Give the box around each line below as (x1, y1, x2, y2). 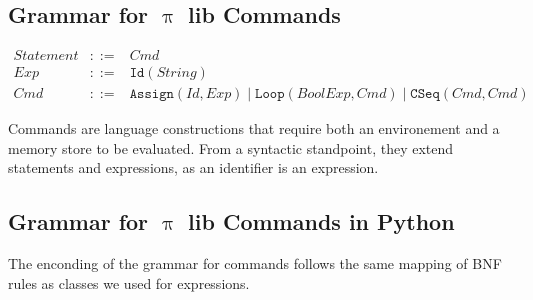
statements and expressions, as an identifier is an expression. (8, 157, 379, 178)
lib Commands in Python (188, 206, 455, 237)
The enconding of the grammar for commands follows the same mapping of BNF (8, 253, 502, 274)
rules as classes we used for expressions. (8, 272, 250, 293)
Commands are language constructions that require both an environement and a (8, 118, 500, 139)
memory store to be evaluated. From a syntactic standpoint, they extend (8, 137, 454, 158)
